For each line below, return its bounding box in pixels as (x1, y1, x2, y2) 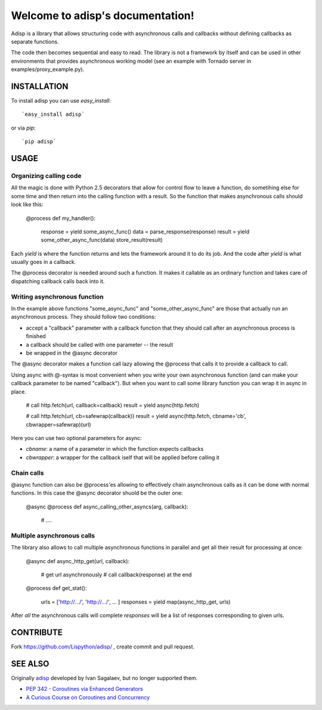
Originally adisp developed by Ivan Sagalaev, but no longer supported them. (11, 675, 198, 682)
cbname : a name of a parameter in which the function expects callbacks (26, 445, 204, 453)
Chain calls (11, 469, 44, 477)
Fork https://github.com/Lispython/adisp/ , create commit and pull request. (11, 643, 195, 650)
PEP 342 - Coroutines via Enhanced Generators (26, 686, 143, 693)
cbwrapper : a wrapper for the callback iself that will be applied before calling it (26, 454, 220, 461)
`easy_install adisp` (21, 111, 85, 118)
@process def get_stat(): (26, 585, 87, 592)
